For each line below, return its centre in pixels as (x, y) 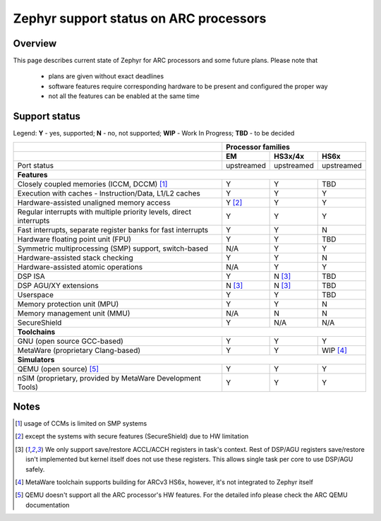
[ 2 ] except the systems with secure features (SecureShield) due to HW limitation (132, 436)
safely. (35, 469)
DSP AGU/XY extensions (58, 285)
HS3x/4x (289, 156)
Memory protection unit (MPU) (68, 304)
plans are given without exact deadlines (106, 76)
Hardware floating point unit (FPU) (74, 239)
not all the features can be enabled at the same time (124, 96)
